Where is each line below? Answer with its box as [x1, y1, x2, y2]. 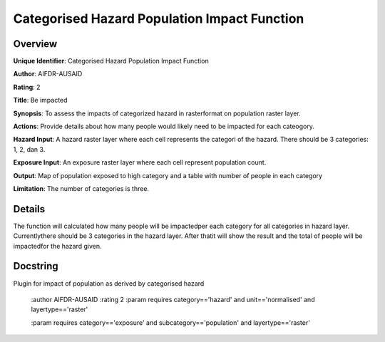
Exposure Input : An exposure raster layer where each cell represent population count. [13, 158, 267, 167]
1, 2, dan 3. [13, 145, 46, 153]
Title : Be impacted [13, 96, 68, 105]
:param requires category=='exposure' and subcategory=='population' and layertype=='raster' [31, 318, 310, 327]
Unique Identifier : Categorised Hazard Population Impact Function [13, 57, 210, 66]
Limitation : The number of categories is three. [13, 184, 150, 192]
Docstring [13, 260, 58, 272]
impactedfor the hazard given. [13, 242, 103, 250]
